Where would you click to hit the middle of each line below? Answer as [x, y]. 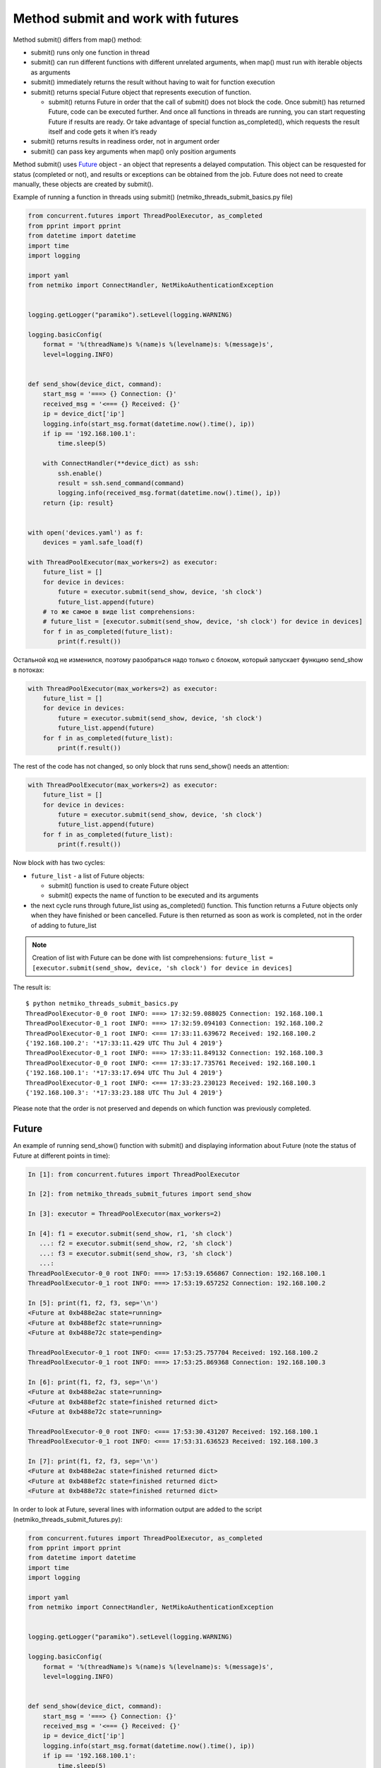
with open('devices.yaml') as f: [86, 533]
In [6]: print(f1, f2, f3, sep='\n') [93, 1382]
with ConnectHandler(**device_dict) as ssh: [121, 464]
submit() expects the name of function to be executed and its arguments [153, 895]
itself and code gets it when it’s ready [103, 132]
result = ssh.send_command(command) [121, 483]
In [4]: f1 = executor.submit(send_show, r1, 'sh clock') [130, 1234]
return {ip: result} [78, 503]
